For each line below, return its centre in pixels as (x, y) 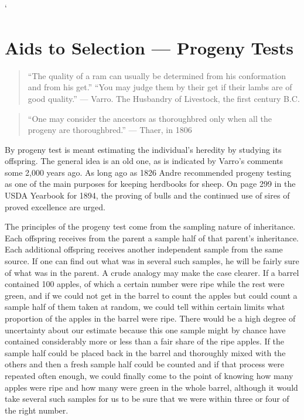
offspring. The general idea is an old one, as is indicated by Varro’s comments (144, 161)
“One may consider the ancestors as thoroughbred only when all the (150, 118)
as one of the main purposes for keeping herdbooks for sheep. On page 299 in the (150, 184)
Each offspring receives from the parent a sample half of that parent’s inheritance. (152, 238)
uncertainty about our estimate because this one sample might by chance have (145, 329)
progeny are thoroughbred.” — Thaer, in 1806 (110, 130)
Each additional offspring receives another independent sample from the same (144, 249)
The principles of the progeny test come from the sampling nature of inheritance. (150, 226)
